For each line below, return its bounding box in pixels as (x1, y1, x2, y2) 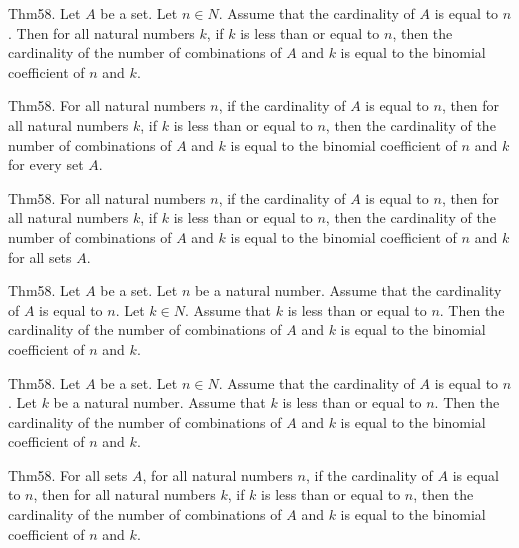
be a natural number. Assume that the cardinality (194, 280, 502, 301)
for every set (8, 154, 84, 175)
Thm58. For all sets (8, 464, 128, 485)
